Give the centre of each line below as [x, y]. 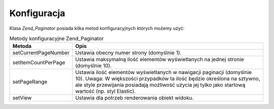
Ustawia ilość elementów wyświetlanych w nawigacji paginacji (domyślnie [164, 72]
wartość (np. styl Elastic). [106, 91]
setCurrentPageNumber [41, 53]
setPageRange [30, 82]
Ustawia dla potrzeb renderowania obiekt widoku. [134, 98]
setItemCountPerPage [39, 63]
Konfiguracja [37, 13]
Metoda [22, 46]
